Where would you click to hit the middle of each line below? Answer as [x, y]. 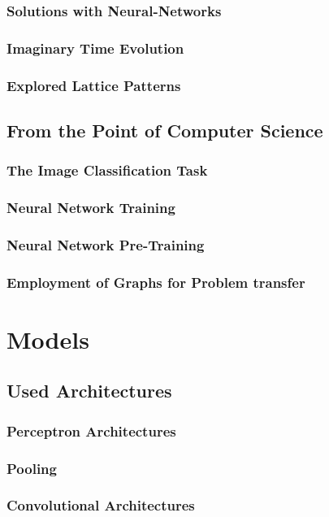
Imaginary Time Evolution [95, 48]
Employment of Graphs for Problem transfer [156, 282]
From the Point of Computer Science [165, 130]
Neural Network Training [91, 208]
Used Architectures [89, 391]
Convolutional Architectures [101, 505]
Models [48, 339]
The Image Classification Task [107, 170]
